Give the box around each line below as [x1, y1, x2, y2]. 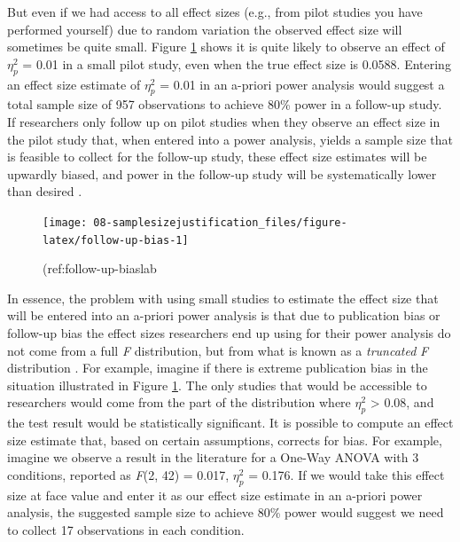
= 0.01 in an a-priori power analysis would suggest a [160, 75, 445, 93]
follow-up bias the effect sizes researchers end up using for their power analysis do [7, 324, 451, 342]
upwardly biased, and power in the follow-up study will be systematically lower [7, 164, 437, 183]
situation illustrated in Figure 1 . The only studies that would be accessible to [7, 375, 427, 394]
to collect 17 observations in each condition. [7, 520, 245, 538]
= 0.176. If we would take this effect [248, 465, 445, 483]
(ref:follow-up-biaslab [43, 259, 157, 278]
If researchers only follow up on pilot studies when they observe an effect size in [7, 112, 441, 130]
